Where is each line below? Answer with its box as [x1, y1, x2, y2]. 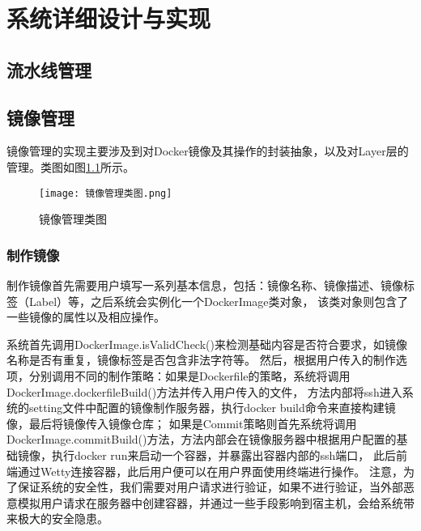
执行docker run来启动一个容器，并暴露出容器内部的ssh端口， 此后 [51, 446, 396, 463]
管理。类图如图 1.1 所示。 [6, 158, 134, 175]
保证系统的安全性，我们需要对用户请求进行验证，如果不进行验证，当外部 [17, 478, 403, 495]
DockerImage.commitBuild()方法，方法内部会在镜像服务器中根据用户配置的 [6, 431, 397, 448]
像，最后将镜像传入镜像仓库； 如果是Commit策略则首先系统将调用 [6, 414, 357, 431]
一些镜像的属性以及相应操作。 [6, 308, 165, 325]
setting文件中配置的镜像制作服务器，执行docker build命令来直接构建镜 [28, 399, 396, 416]
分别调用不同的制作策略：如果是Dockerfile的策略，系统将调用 [28, 367, 351, 384]
